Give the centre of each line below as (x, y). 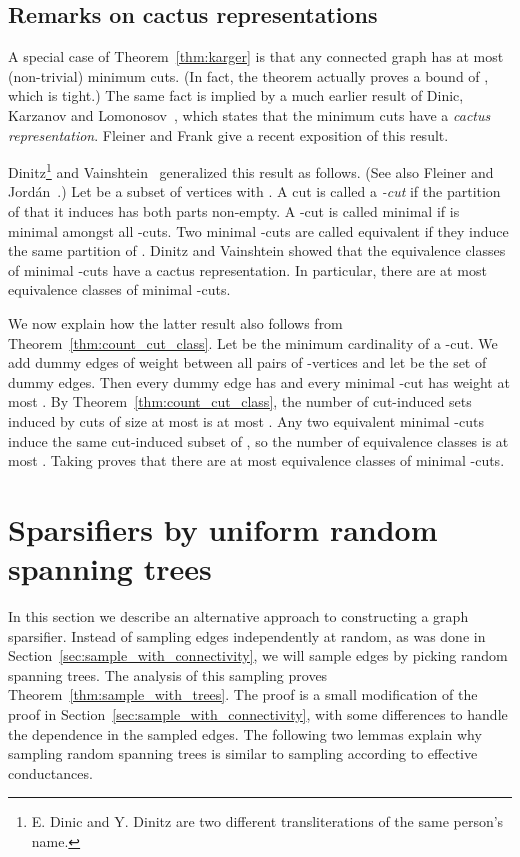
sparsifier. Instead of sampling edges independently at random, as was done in (247, 635)
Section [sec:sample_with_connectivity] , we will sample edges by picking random (258, 655)
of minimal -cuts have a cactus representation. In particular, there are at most (247, 269)
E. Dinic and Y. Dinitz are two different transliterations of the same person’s (267, 821)
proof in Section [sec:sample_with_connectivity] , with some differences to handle (258, 714)
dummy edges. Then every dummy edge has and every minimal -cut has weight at (259, 381)
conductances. (50, 772)
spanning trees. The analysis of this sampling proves (168, 674)
